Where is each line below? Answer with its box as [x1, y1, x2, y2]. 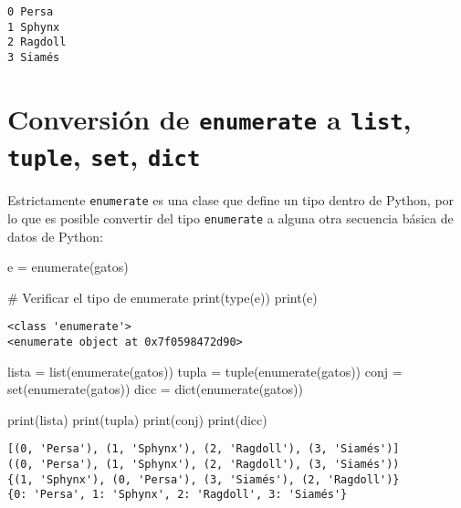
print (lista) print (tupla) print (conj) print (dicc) [7, 410, 267, 429]
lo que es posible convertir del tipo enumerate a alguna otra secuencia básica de [7, 208, 454, 227]
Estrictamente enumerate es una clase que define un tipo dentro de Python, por [7, 191, 455, 210]
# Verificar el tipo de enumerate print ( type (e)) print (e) [7, 287, 318, 306]
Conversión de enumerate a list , [7, 99, 412, 137]
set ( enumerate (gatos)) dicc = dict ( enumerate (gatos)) [7, 379, 303, 399]
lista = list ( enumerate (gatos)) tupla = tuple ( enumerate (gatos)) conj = [7, 361, 403, 380]
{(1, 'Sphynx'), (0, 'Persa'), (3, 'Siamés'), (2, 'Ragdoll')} [7, 472, 400, 486]
